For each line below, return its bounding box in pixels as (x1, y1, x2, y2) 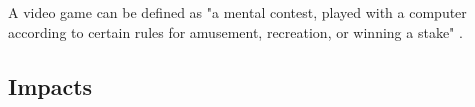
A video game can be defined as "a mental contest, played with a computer (8, 2, 467, 22)
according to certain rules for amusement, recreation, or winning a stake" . (8, 21, 463, 42)
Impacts (8, 70, 93, 101)
